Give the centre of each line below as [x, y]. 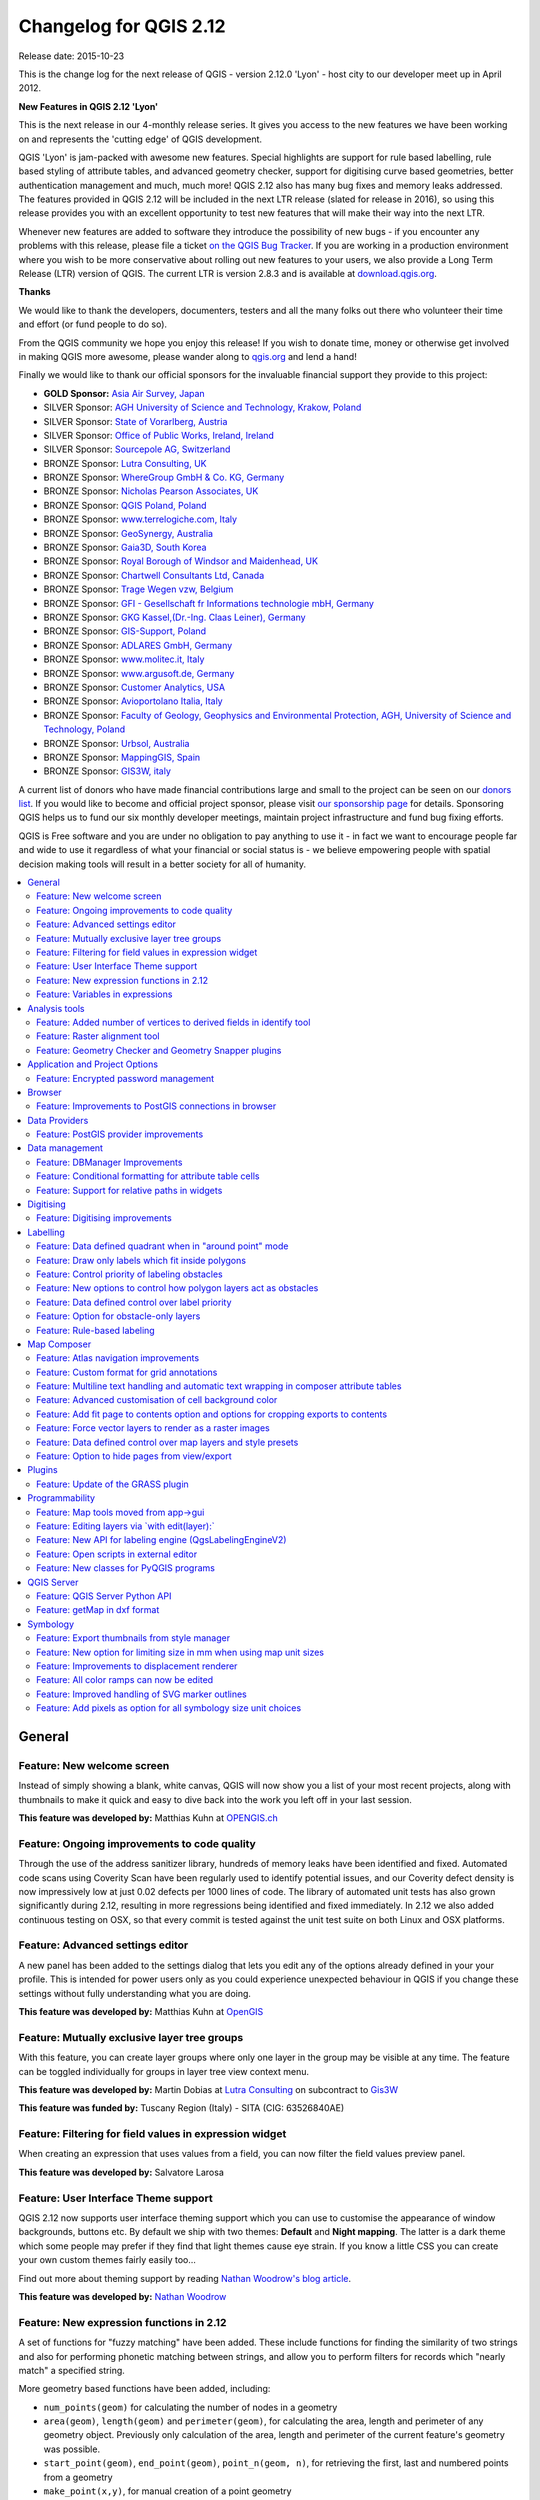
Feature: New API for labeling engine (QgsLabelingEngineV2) [161, 1540]
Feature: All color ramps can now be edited [125, 1680]
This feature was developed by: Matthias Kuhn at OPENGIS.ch [148, 1818]
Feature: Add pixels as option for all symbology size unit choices [169, 1708]
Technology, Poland [84, 729]
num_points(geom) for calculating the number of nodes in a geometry [190, 2407]
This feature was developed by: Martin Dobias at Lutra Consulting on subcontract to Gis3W [208, 2089]
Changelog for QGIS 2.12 [122, 26]
